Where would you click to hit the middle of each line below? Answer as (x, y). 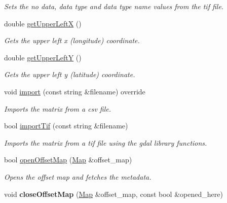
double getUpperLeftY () (43, 57)
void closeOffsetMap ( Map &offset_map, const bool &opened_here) (113, 194)
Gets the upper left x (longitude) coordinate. (72, 40)
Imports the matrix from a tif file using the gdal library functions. (106, 142)
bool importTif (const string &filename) (66, 126)
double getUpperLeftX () (43, 23)
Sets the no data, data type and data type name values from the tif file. (114, 6)
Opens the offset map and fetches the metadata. (78, 176)
